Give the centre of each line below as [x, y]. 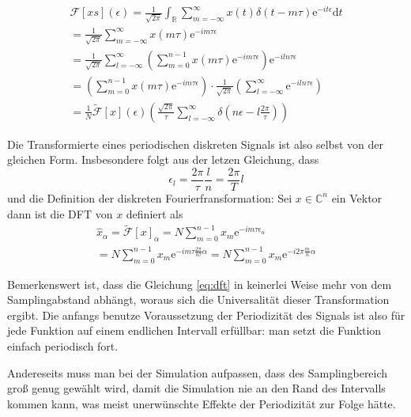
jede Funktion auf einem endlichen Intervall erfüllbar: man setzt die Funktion [194, 330]
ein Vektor [357, 197]
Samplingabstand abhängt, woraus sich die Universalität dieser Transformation [198, 299]
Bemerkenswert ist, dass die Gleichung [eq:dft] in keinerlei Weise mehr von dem [200, 284]
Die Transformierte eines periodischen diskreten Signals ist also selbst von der [195, 144]
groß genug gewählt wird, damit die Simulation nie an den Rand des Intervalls [196, 388]
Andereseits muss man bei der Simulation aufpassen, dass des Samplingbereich [198, 372]
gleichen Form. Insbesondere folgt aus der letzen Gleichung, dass [163, 159]
